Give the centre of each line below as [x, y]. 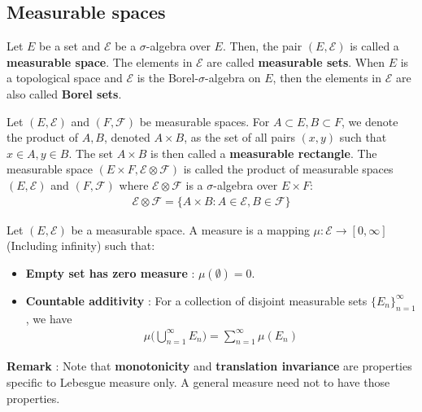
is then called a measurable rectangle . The [263, 153]
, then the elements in [327, 78]
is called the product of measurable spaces [288, 169]
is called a [374, 46]
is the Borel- [168, 78]
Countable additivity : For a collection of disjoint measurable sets [196, 300]
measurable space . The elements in [100, 61]
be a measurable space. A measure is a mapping [190, 229]
